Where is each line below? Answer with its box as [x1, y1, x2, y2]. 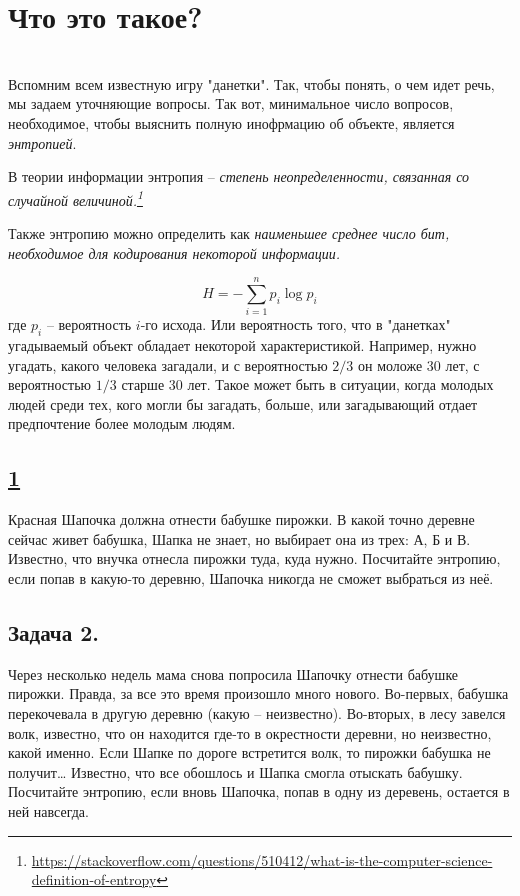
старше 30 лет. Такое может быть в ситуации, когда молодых [121, 374, 494, 395]
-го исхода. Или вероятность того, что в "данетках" [140, 314, 451, 335]
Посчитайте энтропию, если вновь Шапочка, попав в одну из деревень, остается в [8, 781, 510, 802]
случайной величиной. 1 [8, 186, 143, 210]
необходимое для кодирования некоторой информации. [8, 242, 341, 263]
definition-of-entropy [31, 869, 157, 890]
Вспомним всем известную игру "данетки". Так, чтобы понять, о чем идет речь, [8, 73, 495, 94]
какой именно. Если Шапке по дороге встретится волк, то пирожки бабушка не [8, 742, 491, 763]
